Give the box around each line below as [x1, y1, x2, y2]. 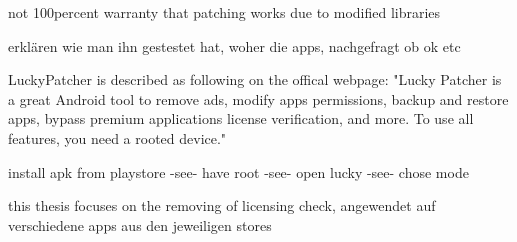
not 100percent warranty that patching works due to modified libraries [8, 2, 441, 22]
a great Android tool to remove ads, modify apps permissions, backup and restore [8, 88, 509, 109]
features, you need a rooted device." [8, 127, 227, 148]
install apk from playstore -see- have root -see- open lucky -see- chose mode [8, 161, 469, 182]
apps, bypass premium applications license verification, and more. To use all [8, 108, 474, 129]
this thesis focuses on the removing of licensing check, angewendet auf [8, 195, 436, 216]
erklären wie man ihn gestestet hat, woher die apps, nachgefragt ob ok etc [8, 35, 461, 56]
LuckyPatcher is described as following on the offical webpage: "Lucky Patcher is [8, 69, 502, 90]
